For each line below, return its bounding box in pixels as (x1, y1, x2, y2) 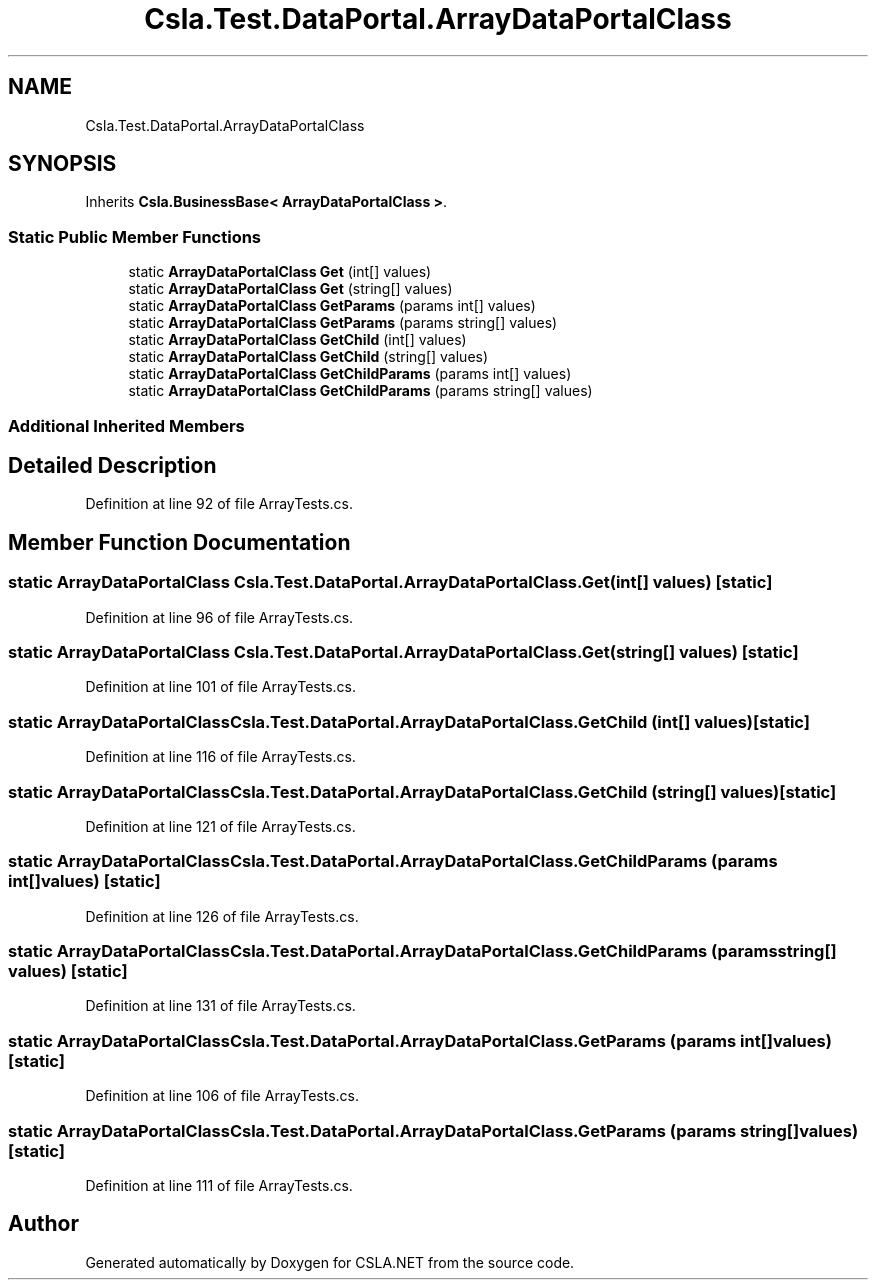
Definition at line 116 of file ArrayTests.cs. (85, 748, 356, 766)
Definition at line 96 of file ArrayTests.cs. (85, 608, 354, 626)
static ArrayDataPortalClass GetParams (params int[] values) (128, 297, 536, 315)
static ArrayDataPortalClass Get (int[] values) (128, 263, 432, 281)
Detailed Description (8, 452, 217, 478)
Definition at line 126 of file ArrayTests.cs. (85, 907, 359, 925)
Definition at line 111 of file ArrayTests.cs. (85, 1176, 353, 1194)
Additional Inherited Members (8, 415, 245, 436)
